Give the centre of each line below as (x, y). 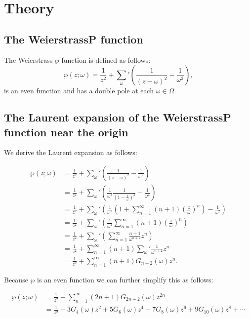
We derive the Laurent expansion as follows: (71, 152)
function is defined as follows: (106, 60)
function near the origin (66, 132)
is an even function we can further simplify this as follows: (125, 279)
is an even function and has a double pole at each (79, 91)
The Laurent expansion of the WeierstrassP (118, 117)
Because (16, 279)
